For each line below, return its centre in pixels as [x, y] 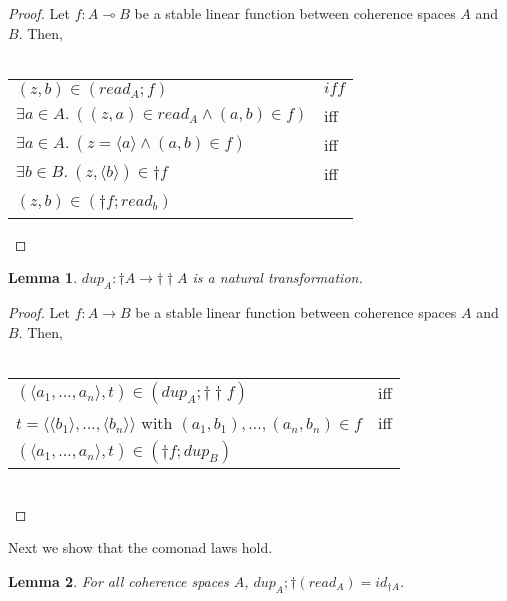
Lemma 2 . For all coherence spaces [118, 580]
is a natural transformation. [277, 277]
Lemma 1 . [43, 277]
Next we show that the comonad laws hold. [140, 547]
